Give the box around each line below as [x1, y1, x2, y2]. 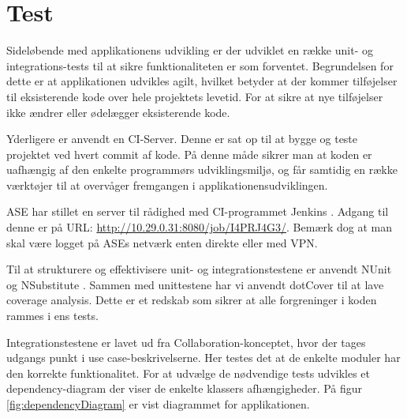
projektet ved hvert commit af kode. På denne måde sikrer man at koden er [6, 145, 372, 162]
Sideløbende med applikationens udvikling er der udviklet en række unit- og [6, 42, 373, 58]
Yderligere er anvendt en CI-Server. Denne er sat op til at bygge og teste [6, 130, 358, 147]
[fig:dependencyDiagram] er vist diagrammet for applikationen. [6, 396, 310, 412]
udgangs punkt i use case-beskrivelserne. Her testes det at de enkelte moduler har [6, 349, 401, 366]
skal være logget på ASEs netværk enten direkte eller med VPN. [6, 234, 318, 250]
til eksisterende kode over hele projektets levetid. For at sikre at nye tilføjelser [6, 88, 383, 104]
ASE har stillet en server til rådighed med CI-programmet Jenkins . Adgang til [6, 203, 389, 220]
